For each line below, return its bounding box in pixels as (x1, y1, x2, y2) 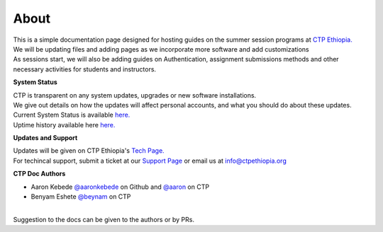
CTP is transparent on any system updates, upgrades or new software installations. (13, 91, 257, 99)
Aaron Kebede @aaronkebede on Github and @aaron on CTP (30, 182, 209, 191)
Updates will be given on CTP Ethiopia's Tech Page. (13, 146, 165, 155)
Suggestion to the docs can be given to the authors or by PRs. (13, 215, 195, 224)
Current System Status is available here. (13, 110, 131, 120)
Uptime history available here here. (13, 120, 116, 129)
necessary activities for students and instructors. (13, 64, 156, 74)
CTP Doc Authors (13, 170, 66, 178)
